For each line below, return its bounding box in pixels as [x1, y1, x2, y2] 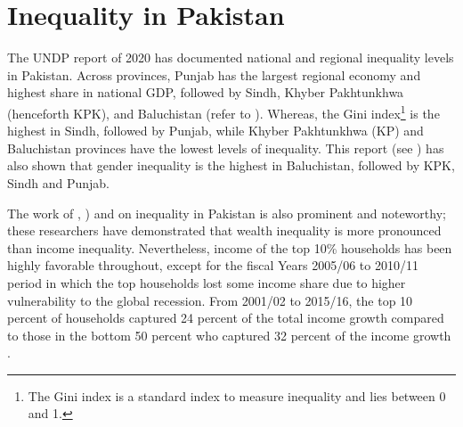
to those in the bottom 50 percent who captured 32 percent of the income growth [7, 325, 451, 344]
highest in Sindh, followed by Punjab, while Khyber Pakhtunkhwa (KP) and [7, 121, 424, 140]
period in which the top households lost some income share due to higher [7, 273, 406, 292]
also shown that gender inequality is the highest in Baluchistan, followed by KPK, [7, 156, 455, 175]
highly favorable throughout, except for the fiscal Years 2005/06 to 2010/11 [7, 256, 418, 275]
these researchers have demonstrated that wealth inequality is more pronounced [7, 221, 442, 240]
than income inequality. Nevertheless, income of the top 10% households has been [7, 238, 452, 257]
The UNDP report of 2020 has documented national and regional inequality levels [7, 48, 454, 67]
